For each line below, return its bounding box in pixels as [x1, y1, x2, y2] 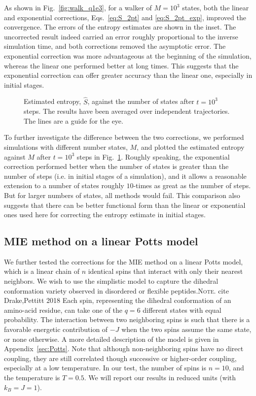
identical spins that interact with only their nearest [88, 266, 243, 276]
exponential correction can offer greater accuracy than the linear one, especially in [4, 70, 253, 80]
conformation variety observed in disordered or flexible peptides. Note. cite [4, 285, 229, 296]
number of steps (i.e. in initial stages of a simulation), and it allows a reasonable [4, 170, 247, 181]
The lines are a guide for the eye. [24, 115, 123, 126]
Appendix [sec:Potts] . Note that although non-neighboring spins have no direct [4, 343, 244, 354]
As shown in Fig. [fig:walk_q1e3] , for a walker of [4, 2, 152, 12]
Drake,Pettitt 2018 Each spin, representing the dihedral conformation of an [4, 295, 231, 305]
